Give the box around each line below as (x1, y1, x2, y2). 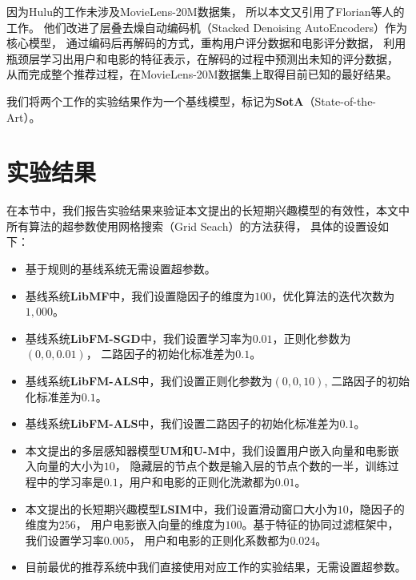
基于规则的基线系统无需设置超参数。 (25, 260, 216, 277)
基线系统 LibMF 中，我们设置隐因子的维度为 (25, 287, 255, 304)
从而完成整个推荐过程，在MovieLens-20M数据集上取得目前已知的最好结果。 (6, 66, 398, 83)
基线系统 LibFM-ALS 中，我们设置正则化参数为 (25, 373, 273, 389)
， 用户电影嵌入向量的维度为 (75, 516, 226, 533)
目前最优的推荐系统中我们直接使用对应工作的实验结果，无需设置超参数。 (25, 558, 406, 575)
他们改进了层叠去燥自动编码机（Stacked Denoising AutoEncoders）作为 (43, 18, 408, 35)
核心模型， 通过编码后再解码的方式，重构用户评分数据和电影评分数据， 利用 (6, 34, 406, 51)
